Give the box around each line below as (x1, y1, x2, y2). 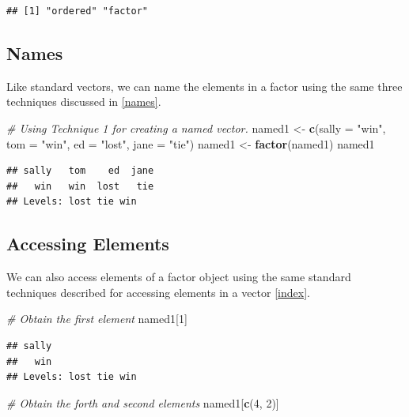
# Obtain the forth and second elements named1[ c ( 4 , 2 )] (6, 394, 279, 411)
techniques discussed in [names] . (6, 93, 161, 110)
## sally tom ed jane (6, 165, 154, 177)
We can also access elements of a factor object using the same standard (6, 269, 351, 285)
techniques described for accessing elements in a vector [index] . (6, 284, 310, 300)
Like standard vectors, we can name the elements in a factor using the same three (6, 77, 403, 94)
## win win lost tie (6, 180, 154, 192)
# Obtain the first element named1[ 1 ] (6, 310, 187, 327)
